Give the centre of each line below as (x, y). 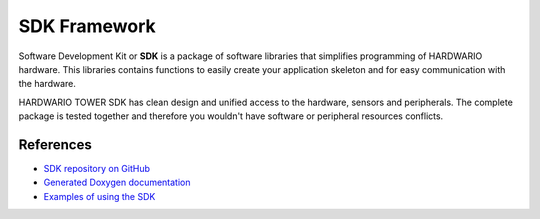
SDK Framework (87, 26)
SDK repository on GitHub (96, 169)
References (55, 144)
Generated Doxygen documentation (117, 182)
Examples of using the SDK (99, 196)
